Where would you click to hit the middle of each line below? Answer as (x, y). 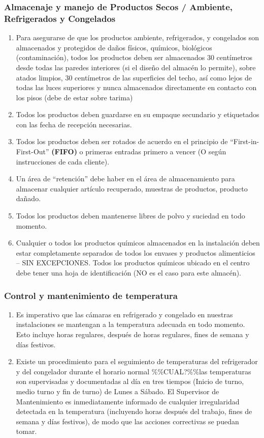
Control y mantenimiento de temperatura (91, 295)
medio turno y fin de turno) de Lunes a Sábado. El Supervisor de (118, 391)
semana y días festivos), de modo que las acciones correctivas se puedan (127, 421)
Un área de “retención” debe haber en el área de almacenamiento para (125, 179)
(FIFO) (64, 152)
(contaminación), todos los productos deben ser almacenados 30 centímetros (134, 57)
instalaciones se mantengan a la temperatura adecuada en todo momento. (130, 324)
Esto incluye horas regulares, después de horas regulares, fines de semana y (133, 334)
